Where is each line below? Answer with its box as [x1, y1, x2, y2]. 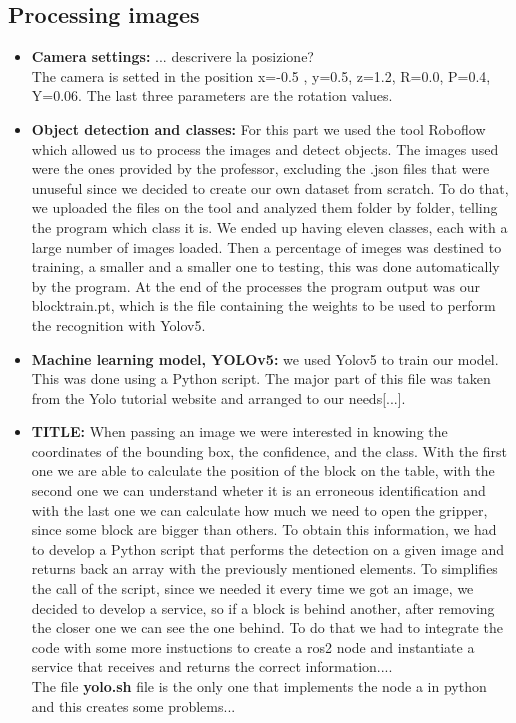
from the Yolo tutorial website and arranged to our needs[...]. [31, 387, 406, 408]
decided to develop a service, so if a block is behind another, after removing [31, 597, 495, 618]
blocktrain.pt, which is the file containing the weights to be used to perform [31, 295, 496, 316]
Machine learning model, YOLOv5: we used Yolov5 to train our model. [31, 348, 499, 369]
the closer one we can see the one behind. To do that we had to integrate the [31, 617, 503, 638]
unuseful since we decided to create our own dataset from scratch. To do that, [31, 177, 509, 198]
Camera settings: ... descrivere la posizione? [31, 46, 314, 67]
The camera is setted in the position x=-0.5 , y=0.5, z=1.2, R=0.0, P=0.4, [31, 65, 491, 86]
